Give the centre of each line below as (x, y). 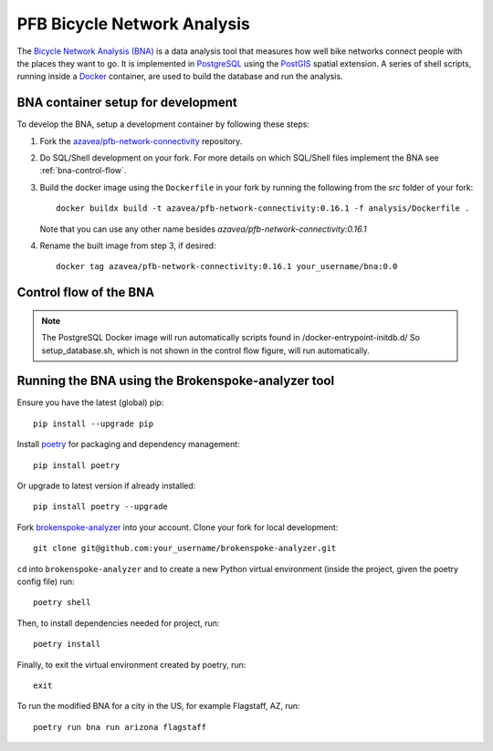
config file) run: (46, 581)
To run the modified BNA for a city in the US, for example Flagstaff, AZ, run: (158, 706)
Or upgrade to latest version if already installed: (106, 486)
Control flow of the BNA (86, 292)
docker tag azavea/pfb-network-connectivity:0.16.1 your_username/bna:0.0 (227, 266)
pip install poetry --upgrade (101, 507)
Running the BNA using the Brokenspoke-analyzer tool (176, 381)
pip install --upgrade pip (94, 423)
